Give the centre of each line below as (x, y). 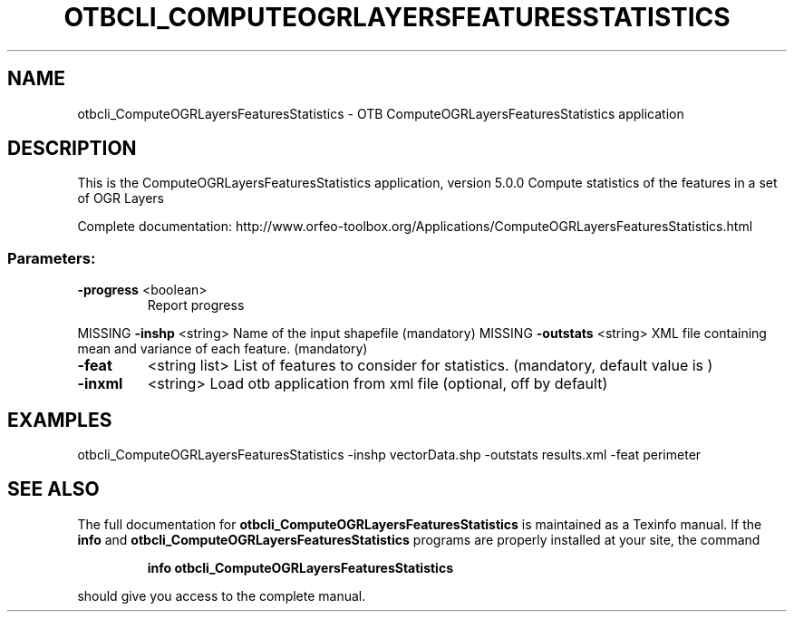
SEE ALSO (53, 489)
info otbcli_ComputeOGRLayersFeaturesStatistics (300, 567)
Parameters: (52, 258)
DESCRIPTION (72, 149)
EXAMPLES (60, 420)
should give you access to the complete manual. (222, 595)
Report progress (196, 305)
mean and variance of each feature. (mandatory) (223, 349)
